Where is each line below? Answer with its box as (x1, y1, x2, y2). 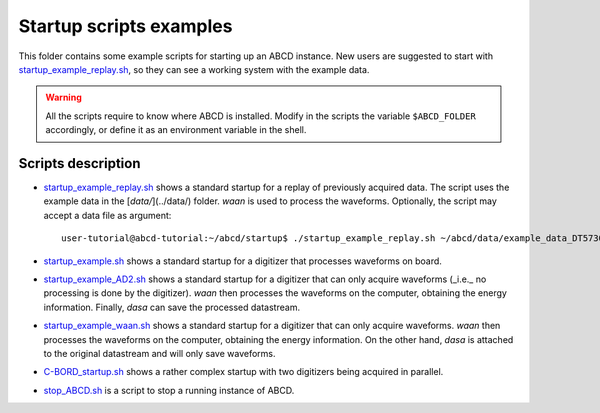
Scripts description (18, 155, 141, 172)
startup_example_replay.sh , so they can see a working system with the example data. (18, 63, 370, 75)
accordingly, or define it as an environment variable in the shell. (45, 124, 307, 136)
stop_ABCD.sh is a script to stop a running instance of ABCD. (43, 384, 295, 396)
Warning (45, 91, 82, 104)
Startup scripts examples (18, 15, 233, 37)
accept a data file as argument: (43, 209, 172, 221)
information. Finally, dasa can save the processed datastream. (43, 301, 300, 313)
